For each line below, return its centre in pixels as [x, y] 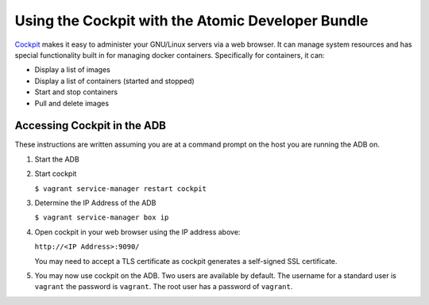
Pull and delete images [72, 103]
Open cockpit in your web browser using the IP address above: [137, 232]
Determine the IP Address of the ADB [95, 203]
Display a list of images [72, 70]
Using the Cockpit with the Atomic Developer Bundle [191, 21]
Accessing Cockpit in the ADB [91, 126]
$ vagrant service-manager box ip [102, 217]
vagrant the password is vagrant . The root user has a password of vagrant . [164, 287]
